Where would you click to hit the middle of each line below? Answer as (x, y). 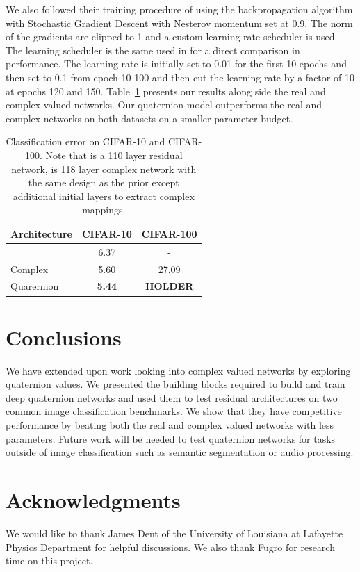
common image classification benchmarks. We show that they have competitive (174, 411)
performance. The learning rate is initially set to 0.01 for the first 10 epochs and (176, 64)
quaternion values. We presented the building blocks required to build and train (175, 384)
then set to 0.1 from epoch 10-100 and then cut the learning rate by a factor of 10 (180, 77)
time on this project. (49, 561)
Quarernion (35, 286)
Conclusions (64, 337)
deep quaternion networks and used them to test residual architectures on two (172, 397)
